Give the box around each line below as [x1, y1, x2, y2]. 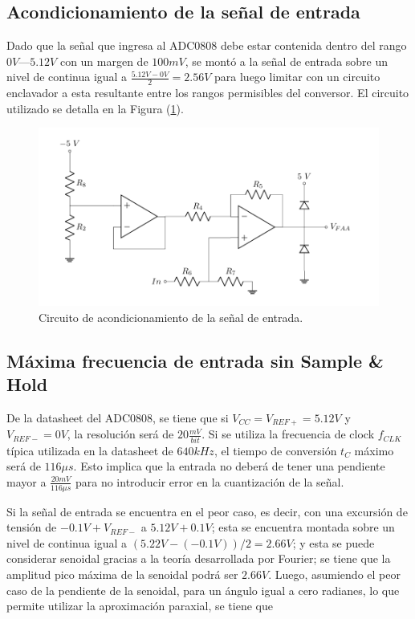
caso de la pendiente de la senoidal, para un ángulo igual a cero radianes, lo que [6, 581, 400, 598]
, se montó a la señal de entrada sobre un [185, 52, 389, 69]
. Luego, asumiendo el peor [268, 566, 401, 582]
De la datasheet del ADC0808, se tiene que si [6, 409, 229, 426]
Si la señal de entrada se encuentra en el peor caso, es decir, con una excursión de [6, 503, 408, 519]
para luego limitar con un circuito [214, 68, 380, 85]
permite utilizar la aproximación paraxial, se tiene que [6, 597, 273, 614]
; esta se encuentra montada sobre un [211, 519, 395, 536]
